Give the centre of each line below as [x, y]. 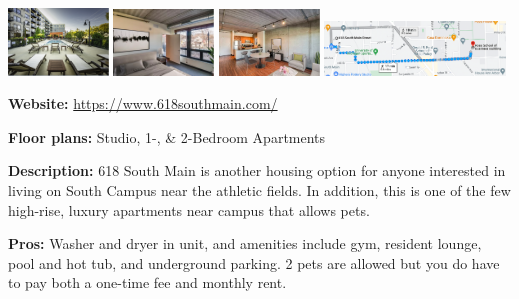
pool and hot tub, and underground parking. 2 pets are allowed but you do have [254, 262]
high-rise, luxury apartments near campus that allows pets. [189, 209]
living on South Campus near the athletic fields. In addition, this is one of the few [259, 190]
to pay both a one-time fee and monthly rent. [147, 282]
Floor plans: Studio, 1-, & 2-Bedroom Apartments [167, 136]
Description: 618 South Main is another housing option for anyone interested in [257, 170]
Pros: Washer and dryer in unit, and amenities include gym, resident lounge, [245, 243]
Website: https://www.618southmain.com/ [143, 103]
